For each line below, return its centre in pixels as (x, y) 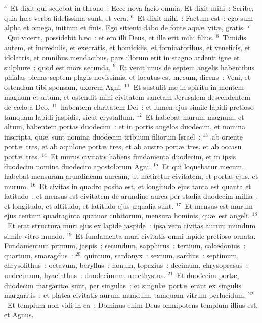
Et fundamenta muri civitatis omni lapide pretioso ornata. (166, 235)
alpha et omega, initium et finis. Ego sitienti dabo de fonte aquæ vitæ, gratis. (125, 28)
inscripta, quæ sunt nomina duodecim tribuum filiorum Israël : (102, 136)
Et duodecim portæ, (208, 275)
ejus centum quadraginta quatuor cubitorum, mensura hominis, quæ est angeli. (127, 216)
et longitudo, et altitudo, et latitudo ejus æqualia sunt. (89, 205)
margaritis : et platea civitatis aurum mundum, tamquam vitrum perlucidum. (125, 295)
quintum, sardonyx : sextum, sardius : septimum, (161, 255)
